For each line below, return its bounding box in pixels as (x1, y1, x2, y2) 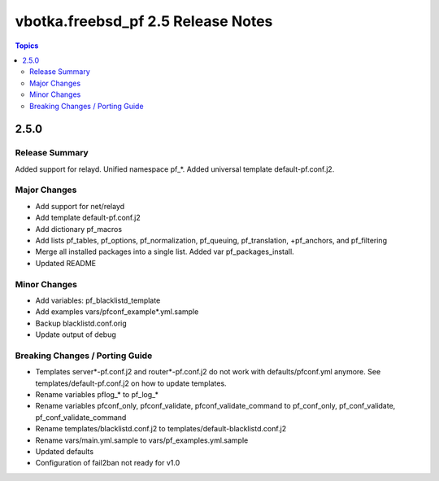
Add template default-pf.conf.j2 (35, 212, 141, 223)
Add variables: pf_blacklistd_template (35, 295, 161, 305)
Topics (15, 41, 39, 50)
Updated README (35, 258, 97, 268)
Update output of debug (35, 330, 117, 339)
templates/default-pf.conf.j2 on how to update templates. (35, 378, 227, 388)
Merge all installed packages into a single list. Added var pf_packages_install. (35, 247, 294, 256)
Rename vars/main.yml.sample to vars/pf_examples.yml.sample (35, 435, 249, 445)
